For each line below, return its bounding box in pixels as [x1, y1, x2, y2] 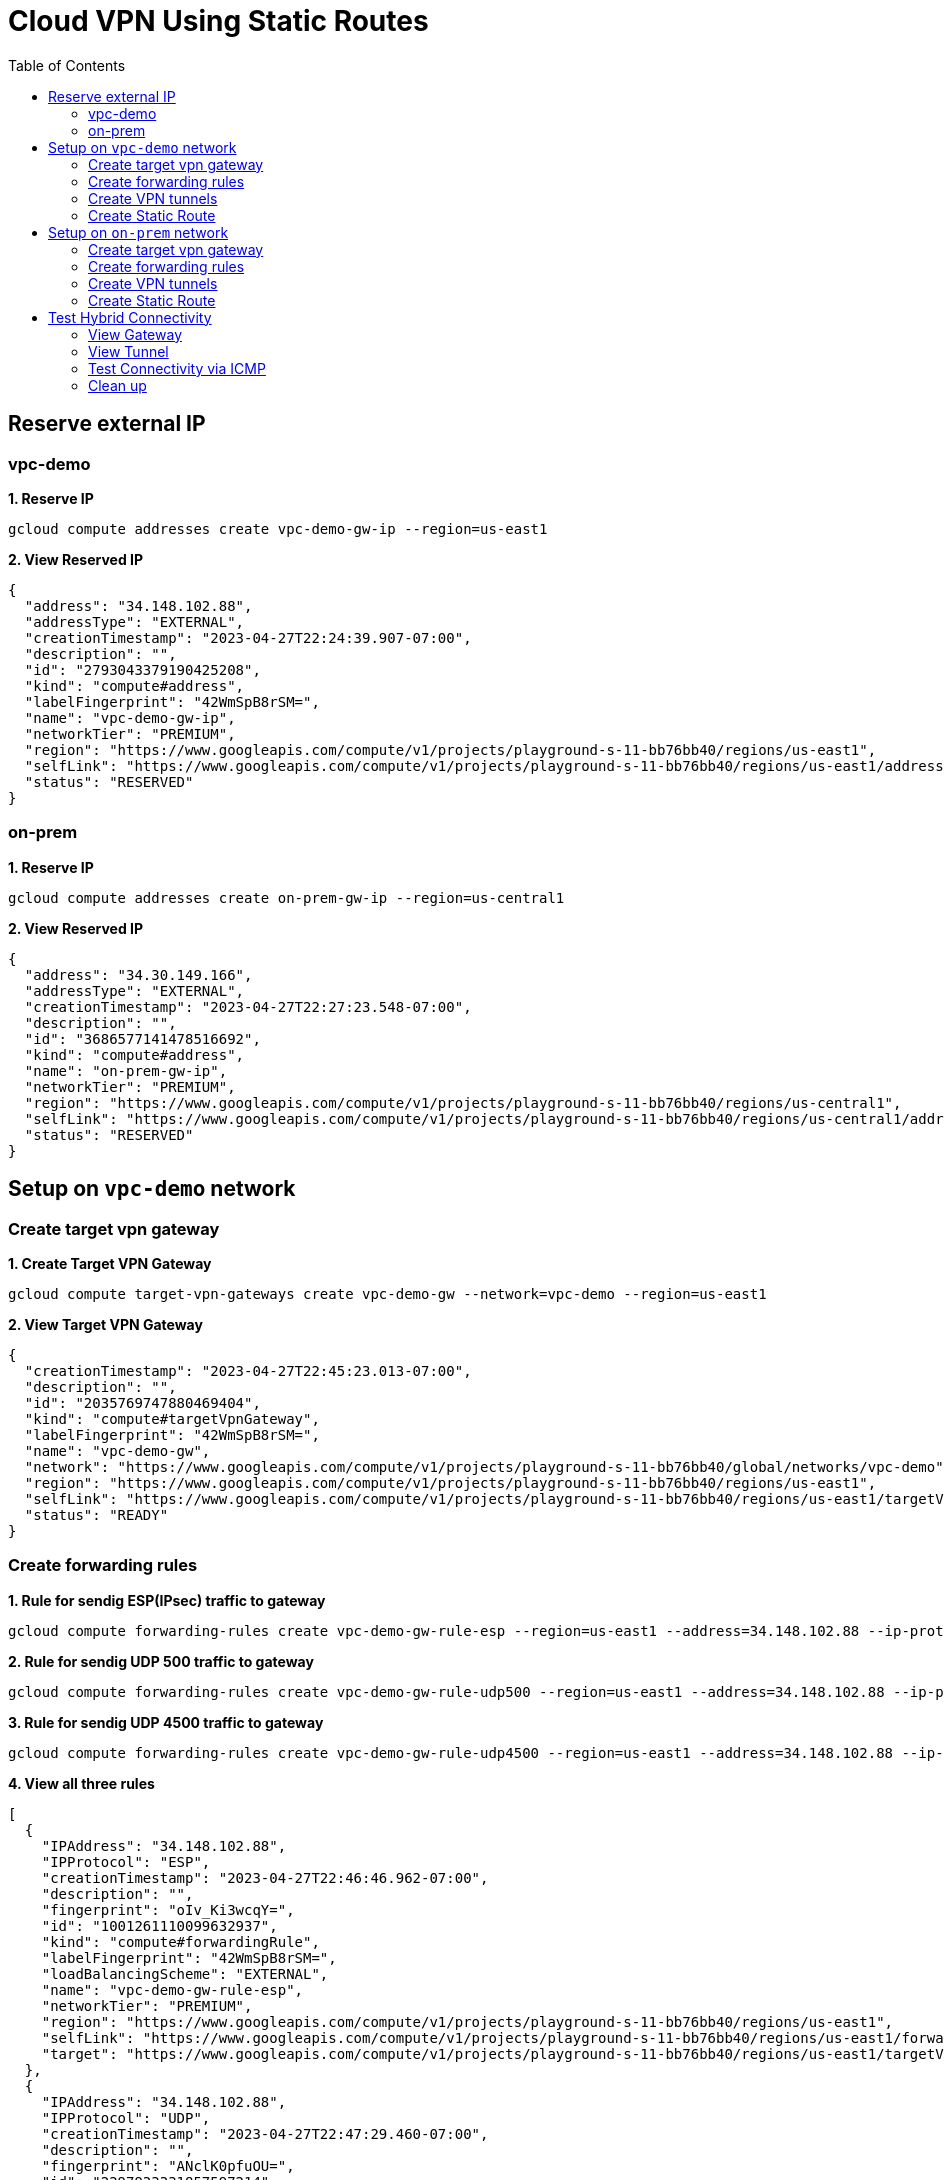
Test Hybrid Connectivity [48, 308, 212, 326]
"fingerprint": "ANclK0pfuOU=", [41, 2157, 295, 2174]
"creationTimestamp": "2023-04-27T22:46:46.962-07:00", [41, 1869, 489, 1886]
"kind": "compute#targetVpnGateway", [24, 1410, 320, 1427]
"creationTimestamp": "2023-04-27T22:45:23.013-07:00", [24, 1362, 472, 1379]
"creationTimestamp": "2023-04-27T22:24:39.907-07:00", [24, 629, 472, 646]
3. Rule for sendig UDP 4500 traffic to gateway [8, 1713, 324, 1731]
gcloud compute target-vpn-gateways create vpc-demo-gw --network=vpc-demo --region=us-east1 [8, 1285, 767, 1302]
